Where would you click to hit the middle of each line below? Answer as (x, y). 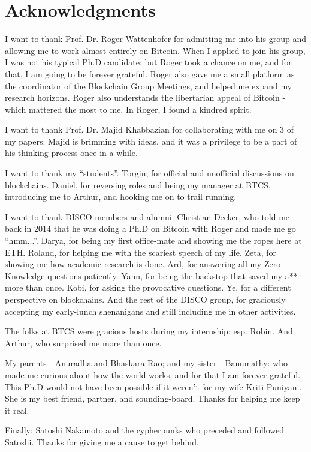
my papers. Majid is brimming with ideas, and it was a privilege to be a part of (151, 141)
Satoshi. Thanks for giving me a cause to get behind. (102, 441)
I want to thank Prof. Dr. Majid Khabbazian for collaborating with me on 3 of (150, 129)
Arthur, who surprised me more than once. (83, 342)
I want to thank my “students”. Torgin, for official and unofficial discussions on (150, 173)
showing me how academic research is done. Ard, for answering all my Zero (143, 264)
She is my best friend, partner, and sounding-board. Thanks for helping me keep (153, 398)
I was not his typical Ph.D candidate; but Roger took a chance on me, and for (148, 62)
